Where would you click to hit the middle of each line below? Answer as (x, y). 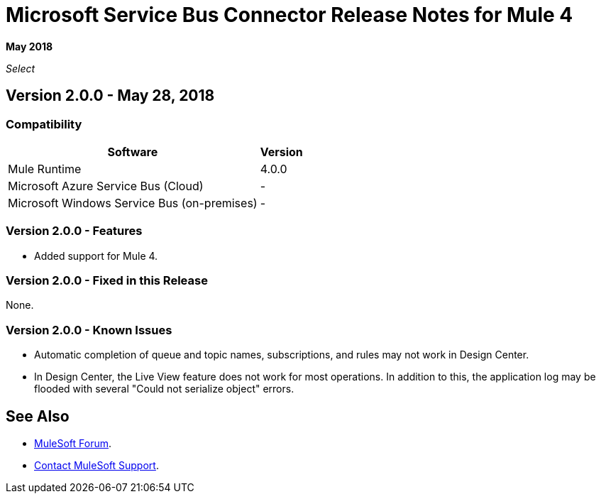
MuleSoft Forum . (73, 444)
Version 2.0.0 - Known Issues (89, 330)
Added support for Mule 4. (96, 256)
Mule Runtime (45, 169)
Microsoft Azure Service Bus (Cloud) (106, 186)
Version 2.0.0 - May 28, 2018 (110, 96)
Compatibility (44, 124)
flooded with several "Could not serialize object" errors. (164, 389)
